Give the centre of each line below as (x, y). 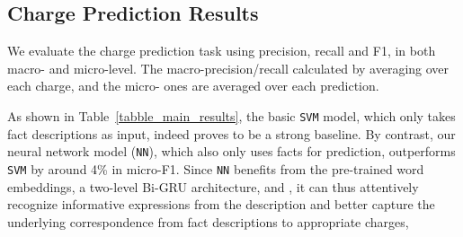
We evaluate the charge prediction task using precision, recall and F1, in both (222, 51)
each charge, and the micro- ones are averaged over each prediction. (193, 86)
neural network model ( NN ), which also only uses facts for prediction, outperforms (231, 151)
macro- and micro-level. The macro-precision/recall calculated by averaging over (228, 68)
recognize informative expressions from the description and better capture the (221, 204)
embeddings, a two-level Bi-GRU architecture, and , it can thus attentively (213, 186)
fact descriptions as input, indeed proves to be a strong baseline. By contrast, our (231, 133)
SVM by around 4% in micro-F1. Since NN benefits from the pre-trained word (216, 168)
